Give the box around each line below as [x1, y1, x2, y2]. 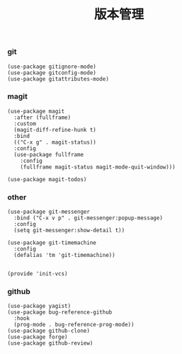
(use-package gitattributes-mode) [7, 75, 110, 82]
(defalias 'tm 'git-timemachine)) [13, 252, 115, 259]
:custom [13, 120, 37, 127]
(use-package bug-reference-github [7, 309, 113, 316]
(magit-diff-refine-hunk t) [13, 126, 97, 133]
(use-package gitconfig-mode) [7, 69, 97, 76]
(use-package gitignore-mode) [7, 63, 97, 70]
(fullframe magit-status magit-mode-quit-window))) [20, 164, 176, 171]
